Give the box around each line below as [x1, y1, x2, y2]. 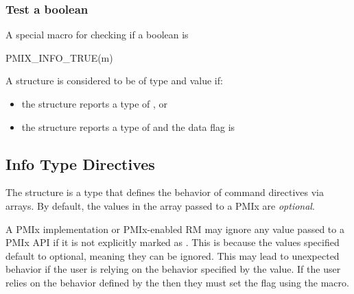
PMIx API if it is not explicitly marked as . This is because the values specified [5, 235, 340, 249]
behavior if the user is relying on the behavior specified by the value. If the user [5, 262, 341, 276]
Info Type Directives [5, 153, 155, 174]
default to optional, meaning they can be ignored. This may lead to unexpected [5, 248, 340, 262]
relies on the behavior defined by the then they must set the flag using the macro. [5, 275, 349, 289]
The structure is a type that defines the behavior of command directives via [5, 185, 324, 199]
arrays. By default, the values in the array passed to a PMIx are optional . [5, 198, 315, 212]
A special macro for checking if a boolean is [5, 27, 189, 42]
